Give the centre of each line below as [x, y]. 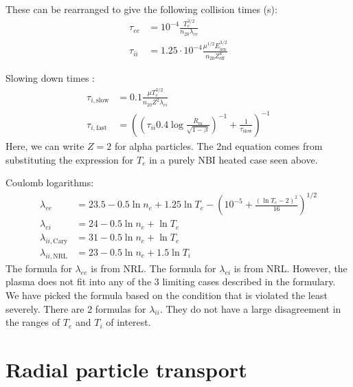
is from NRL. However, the [291, 268]
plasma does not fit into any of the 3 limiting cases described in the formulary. [171, 281]
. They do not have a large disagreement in [250, 308]
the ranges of [33, 322]
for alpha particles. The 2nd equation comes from [218, 145]
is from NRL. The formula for [153, 268]
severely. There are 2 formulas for [76, 308]
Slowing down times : [50, 78]
